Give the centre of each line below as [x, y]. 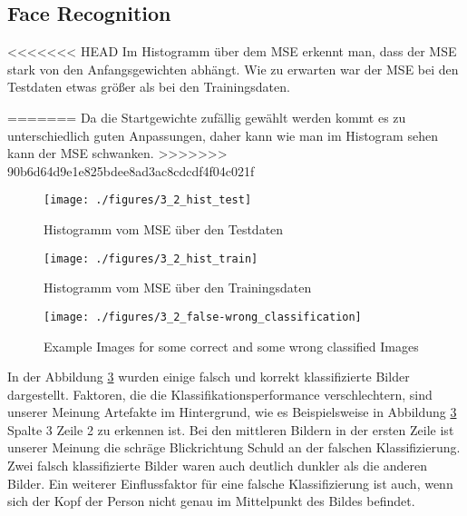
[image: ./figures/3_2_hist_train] [151, 258]
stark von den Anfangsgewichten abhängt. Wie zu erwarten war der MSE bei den [233, 69]
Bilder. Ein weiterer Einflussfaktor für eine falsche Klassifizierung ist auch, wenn [230, 483]
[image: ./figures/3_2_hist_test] [148, 200]
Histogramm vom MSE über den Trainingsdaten [178, 288]
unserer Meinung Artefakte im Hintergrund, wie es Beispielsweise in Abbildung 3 [232, 412]
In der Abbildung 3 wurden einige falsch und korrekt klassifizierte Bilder [209, 377]
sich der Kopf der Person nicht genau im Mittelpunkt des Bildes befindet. [211, 501]
